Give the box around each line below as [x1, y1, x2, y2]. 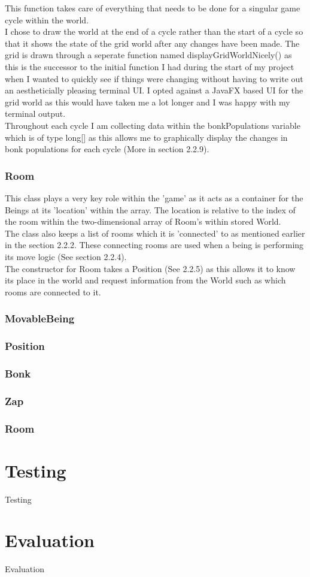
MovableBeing [5, 311, 75, 326]
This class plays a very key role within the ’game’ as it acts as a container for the [5, 191, 303, 204]
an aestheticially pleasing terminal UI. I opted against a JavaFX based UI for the [5, 84, 303, 96]
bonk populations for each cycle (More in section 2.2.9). [5, 143, 209, 155]
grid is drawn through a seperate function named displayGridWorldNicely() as [5, 49, 292, 61]
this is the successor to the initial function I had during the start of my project [5, 60, 294, 72]
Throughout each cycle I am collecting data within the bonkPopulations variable [5, 119, 300, 131]
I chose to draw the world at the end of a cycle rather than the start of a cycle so [5, 25, 303, 38]
